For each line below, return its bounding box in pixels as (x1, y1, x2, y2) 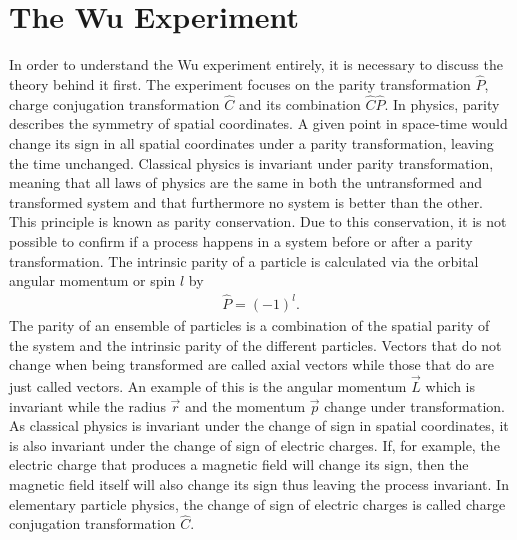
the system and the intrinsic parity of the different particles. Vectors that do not (9, 334, 502, 355)
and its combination (238, 93, 361, 114)
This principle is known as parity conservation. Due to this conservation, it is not (9, 211, 507, 232)
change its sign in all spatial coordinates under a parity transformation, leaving (9, 132, 494, 153)
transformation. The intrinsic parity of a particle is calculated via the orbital (9, 250, 479, 271)
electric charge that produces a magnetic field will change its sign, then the (9, 454, 469, 475)
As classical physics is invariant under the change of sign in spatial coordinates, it (9, 415, 509, 436)
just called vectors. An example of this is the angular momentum (9, 375, 407, 396)
